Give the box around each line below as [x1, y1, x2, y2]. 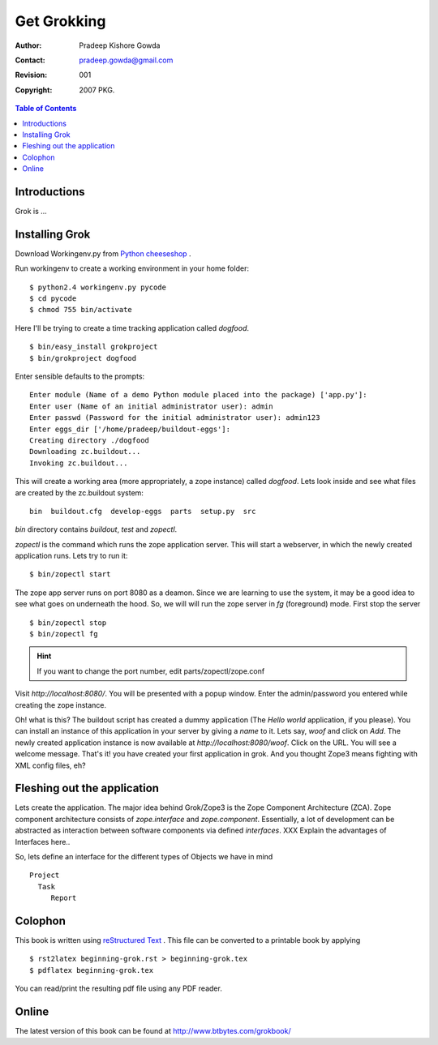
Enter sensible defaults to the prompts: [15, 371, 145, 381]
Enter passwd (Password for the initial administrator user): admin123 [29, 413, 320, 422]
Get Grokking [15, 12, 106, 30]
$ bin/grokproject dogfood [29, 353, 137, 362]
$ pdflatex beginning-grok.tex [29, 966, 154, 974]
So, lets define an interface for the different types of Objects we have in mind [15, 852, 273, 862]
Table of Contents [15, 104, 77, 113]
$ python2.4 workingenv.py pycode [29, 282, 166, 292]
